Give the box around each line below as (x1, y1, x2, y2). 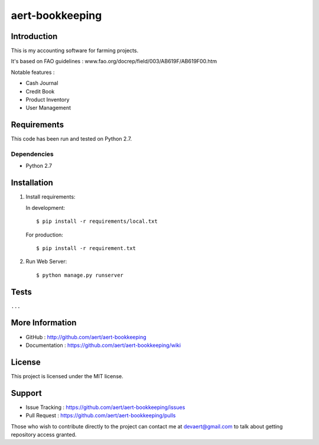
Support (11, 388, 42, 398)
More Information (11, 318, 77, 328)
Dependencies (11, 150, 54, 158)
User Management (25, 104, 71, 112)
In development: (25, 204, 65, 211)
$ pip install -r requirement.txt (36, 245, 136, 251)
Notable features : (11, 69, 55, 76)
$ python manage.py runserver (36, 272, 124, 278)
